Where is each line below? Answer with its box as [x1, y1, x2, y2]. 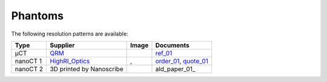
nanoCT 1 [15, 57, 42, 65]
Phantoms [11, 9, 64, 22]
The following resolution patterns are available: [11, 30, 128, 37]
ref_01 [155, 49, 173, 57]
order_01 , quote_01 [155, 57, 208, 65]
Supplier [49, 41, 75, 49]
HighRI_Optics [49, 57, 90, 65]
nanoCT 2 [15, 65, 44, 73]
